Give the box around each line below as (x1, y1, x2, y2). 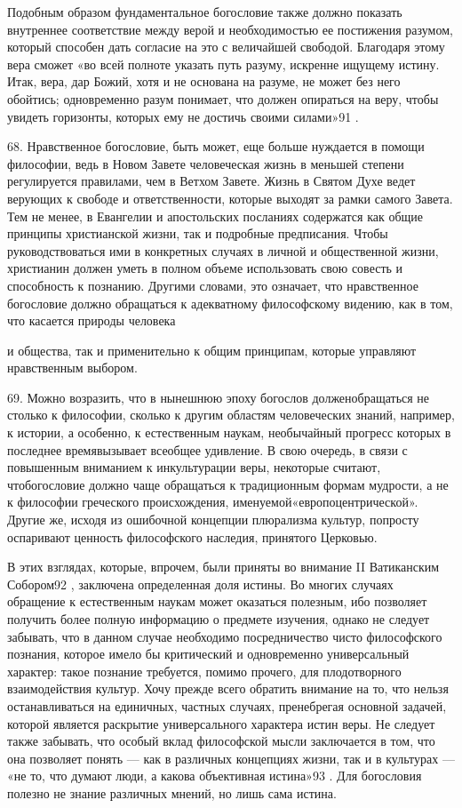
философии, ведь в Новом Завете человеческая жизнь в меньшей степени (7, 154, 404, 172)
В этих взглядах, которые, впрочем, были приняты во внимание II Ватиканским (7, 557, 440, 576)
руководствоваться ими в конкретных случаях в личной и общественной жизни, (7, 241, 439, 260)
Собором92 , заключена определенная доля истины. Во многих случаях (7, 574, 394, 593)
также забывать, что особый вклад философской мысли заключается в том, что (7, 732, 435, 750)
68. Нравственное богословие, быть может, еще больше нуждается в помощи (7, 137, 425, 156)
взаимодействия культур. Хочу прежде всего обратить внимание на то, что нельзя (7, 679, 449, 698)
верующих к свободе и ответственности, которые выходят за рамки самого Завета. (7, 188, 453, 207)
